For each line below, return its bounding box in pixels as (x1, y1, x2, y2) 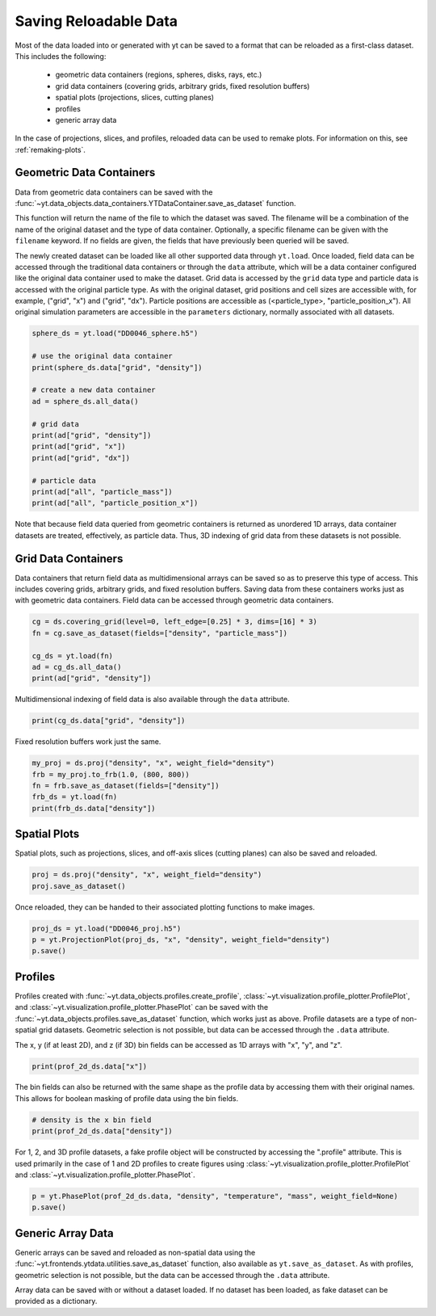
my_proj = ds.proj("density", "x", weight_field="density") (31, 759, 275, 767)
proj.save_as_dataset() (31, 881, 127, 890)
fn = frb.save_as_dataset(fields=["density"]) (31, 781, 220, 791)
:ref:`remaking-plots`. (15, 145, 86, 154)
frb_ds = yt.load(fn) (31, 793, 118, 801)
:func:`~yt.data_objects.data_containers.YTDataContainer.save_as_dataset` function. (15, 198, 296, 208)
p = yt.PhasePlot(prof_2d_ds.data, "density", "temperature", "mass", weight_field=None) (31, 1192, 399, 1200)
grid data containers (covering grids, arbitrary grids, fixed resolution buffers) (55, 81, 310, 90)
